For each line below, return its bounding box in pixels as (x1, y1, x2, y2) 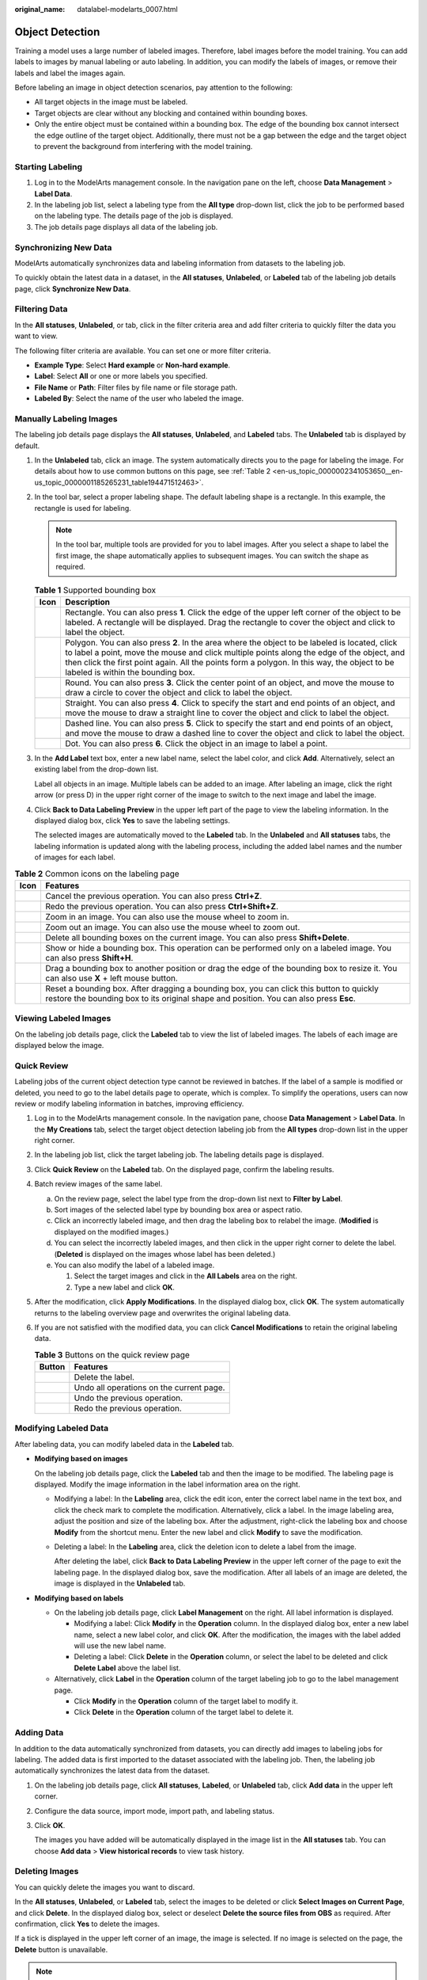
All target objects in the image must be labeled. (34, 97, 188, 107)
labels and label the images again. (14, 68, 126, 78)
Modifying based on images (34, 1454, 128, 1464)
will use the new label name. (74, 1641, 166, 1651)
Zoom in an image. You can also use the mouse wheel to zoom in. (44, 911, 289, 922)
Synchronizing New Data (14, 242, 112, 253)
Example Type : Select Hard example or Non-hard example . (34, 360, 231, 370)
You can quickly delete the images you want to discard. (14, 1882, 195, 1892)
